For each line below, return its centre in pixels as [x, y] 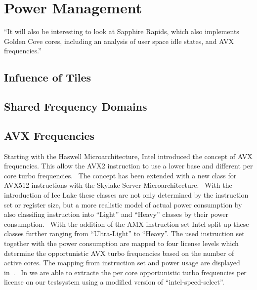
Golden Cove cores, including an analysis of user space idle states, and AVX [119, 41]
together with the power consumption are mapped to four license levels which [121, 243]
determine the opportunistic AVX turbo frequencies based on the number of [119, 253]
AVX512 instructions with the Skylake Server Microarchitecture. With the [118, 185]
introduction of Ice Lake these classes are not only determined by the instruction [126, 195]
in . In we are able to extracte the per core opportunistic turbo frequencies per [125, 272]
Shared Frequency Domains [76, 106]
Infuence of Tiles [47, 77]
